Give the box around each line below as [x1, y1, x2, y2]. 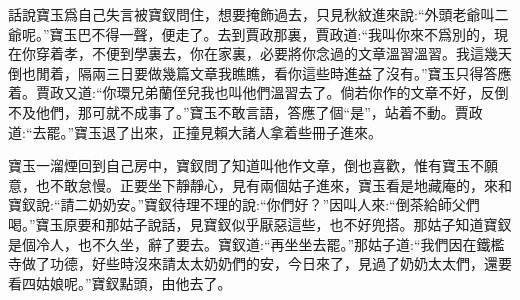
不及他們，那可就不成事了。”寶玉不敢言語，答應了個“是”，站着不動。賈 [8, 101, 469, 122]
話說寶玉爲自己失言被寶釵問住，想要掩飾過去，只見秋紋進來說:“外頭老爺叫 [8, 4, 495, 24]
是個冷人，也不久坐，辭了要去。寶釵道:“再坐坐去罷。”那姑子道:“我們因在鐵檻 [8, 233, 505, 254]
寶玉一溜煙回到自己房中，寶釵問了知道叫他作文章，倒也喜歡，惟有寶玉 [8, 155, 470, 176]
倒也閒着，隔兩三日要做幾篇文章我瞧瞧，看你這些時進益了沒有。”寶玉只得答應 [8, 62, 512, 83]
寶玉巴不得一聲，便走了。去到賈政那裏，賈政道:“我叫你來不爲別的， [49, 23, 495, 44]
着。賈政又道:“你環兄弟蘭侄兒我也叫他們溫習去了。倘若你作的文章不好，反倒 [8, 82, 509, 103]
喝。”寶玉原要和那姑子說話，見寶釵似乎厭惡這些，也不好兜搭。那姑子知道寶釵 [8, 213, 512, 234]
